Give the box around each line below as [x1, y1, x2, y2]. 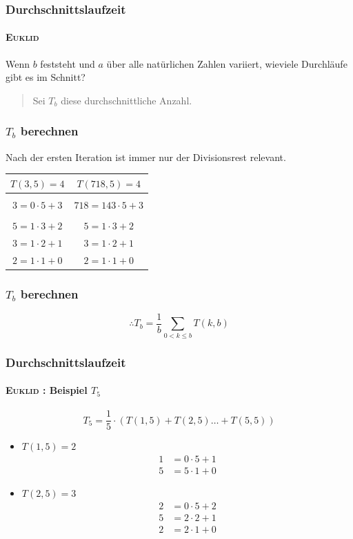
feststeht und [40, 56, 95, 70]
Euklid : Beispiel [6, 383, 88, 397]
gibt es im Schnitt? [6, 70, 85, 84]
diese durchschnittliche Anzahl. [61, 93, 192, 107]
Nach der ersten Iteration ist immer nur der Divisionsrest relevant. [6, 149, 286, 164]
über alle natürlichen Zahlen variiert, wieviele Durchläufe [106, 56, 347, 70]
